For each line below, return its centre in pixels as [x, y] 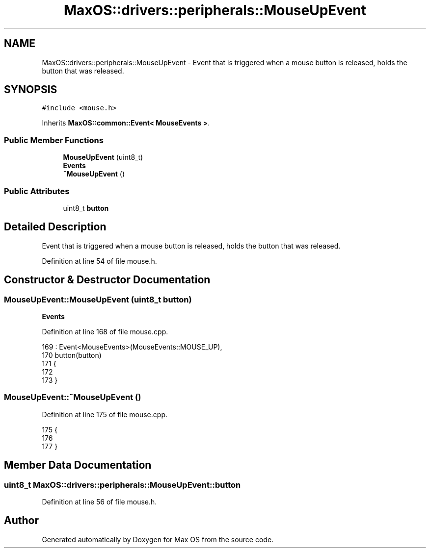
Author [21, 521]
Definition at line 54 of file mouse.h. [99, 261]
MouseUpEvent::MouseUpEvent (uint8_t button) [98, 299]
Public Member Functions [54, 140]
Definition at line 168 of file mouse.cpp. [105, 332]
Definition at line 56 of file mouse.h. [99, 502]
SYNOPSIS [31, 90]
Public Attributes [37, 191]
